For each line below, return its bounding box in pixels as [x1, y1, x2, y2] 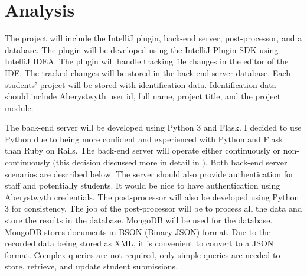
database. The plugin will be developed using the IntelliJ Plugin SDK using [5, 43, 279, 56]
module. [5, 101, 34, 113]
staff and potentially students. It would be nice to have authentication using [5, 179, 280, 191]
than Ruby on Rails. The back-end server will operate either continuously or [5, 144, 281, 157]
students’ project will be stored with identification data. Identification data [5, 78, 276, 90]
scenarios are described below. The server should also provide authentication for [5, 167, 294, 180]
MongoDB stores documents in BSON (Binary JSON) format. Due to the [5, 225, 271, 238]
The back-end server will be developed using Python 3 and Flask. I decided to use [5, 121, 302, 134]
